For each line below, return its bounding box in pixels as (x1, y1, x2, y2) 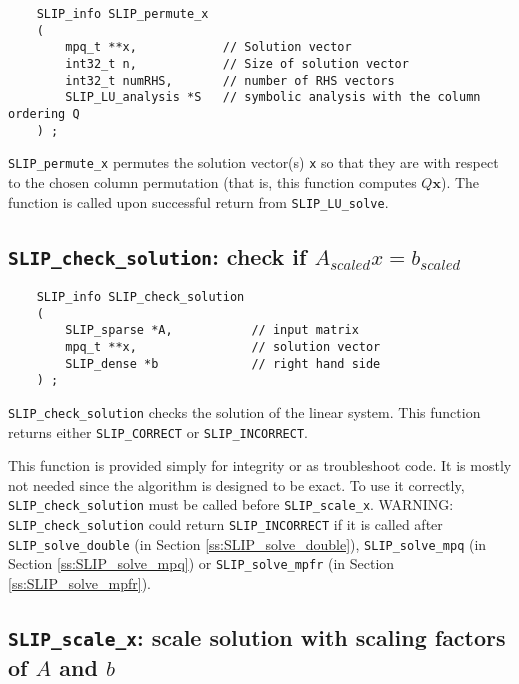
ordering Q (8, 106, 80, 121)
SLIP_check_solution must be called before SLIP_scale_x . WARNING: (8, 494, 454, 515)
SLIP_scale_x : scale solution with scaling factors (8, 621, 506, 652)
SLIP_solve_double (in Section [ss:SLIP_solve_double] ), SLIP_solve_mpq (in (8, 533, 487, 554)
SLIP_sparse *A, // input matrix (65, 323, 359, 338)
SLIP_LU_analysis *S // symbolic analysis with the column (65, 90, 481, 105)
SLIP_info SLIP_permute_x (36, 7, 209, 21)
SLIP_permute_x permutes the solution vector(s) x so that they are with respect (8, 152, 499, 173)
